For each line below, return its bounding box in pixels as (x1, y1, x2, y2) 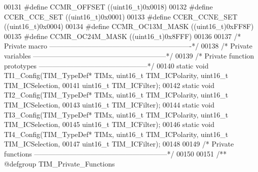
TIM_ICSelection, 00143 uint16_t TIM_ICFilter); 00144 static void (4, 99, 214, 109)
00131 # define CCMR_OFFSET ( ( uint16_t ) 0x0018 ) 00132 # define (4, 1, 213, 11)
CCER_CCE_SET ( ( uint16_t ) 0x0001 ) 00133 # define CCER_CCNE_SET (4, 11, 237, 21)
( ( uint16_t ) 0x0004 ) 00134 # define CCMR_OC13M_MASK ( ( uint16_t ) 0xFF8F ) (4, 21, 254, 31)
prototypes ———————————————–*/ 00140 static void (4, 60, 208, 70)
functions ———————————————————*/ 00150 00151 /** (4, 148, 227, 158)
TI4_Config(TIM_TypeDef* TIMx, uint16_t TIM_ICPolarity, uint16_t (4, 128, 228, 139)
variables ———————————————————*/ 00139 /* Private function (4, 50, 254, 60)
